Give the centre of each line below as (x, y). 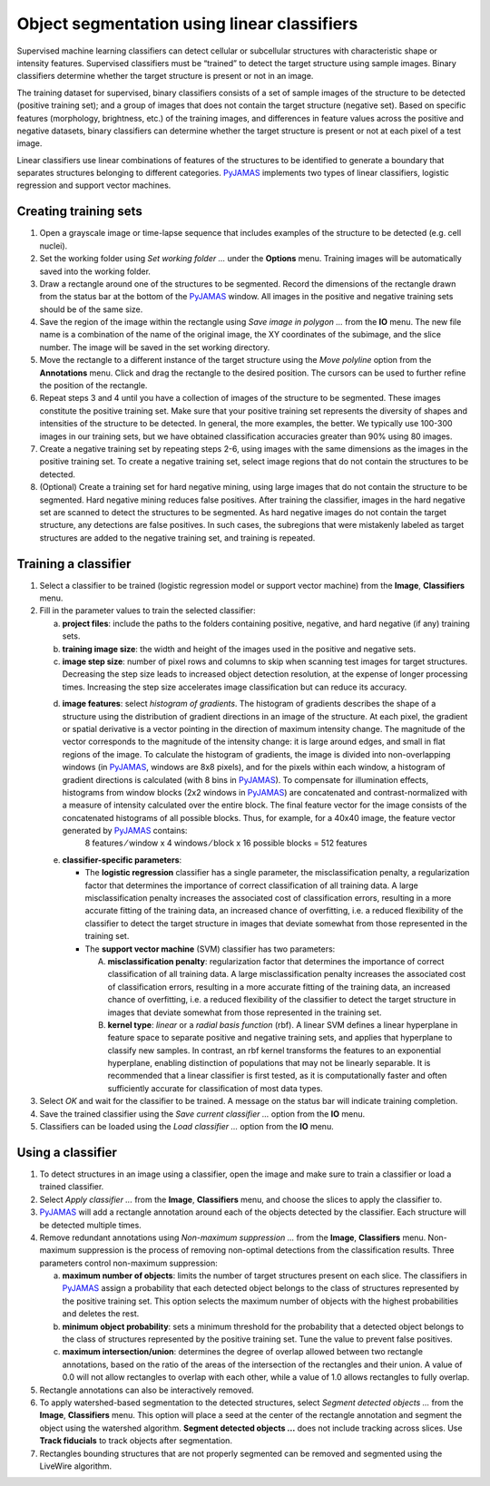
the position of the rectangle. (93, 386)
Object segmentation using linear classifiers (187, 24)
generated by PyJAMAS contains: (125, 831)
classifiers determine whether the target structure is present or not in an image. (165, 76)
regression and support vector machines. (94, 185)
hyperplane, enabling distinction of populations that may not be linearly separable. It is (269, 1063)
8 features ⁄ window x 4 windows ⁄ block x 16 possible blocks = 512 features (226, 843)
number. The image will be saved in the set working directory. (155, 347)
